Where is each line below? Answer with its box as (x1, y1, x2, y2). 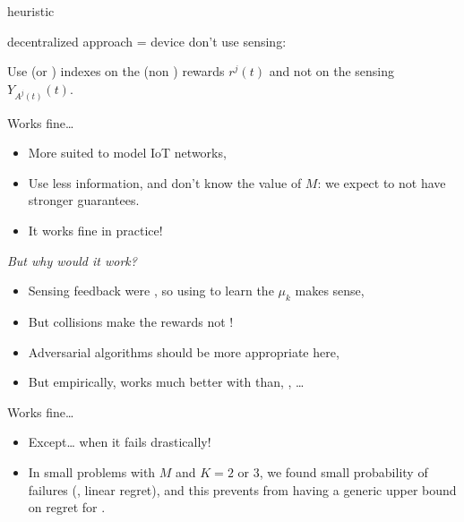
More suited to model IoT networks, (28, 143, 227, 162)
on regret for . (28, 498, 106, 517)
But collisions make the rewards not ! (28, 312, 234, 330)
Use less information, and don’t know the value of (28, 173, 302, 192)
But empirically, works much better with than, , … (28, 372, 305, 391)
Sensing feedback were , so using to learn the (28, 281, 274, 300)
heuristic (7, 2, 55, 20)
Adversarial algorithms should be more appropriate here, (28, 342, 339, 361)
